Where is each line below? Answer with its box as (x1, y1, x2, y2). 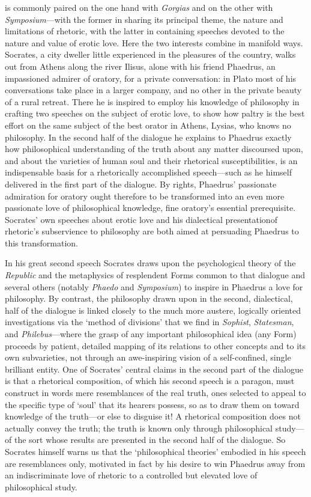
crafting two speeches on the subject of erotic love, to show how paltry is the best (5, 107, 305, 120)
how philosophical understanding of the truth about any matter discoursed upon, (5, 142, 303, 155)
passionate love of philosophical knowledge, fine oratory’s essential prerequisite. (5, 201, 296, 214)
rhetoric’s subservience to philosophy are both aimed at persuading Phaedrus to (5, 225, 299, 237)
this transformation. (5, 236, 78, 249)
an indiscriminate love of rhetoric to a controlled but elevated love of (5, 469, 258, 481)
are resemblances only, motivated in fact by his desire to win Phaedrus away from (5, 457, 306, 469)
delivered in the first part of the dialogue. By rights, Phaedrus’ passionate (5, 177, 277, 190)
